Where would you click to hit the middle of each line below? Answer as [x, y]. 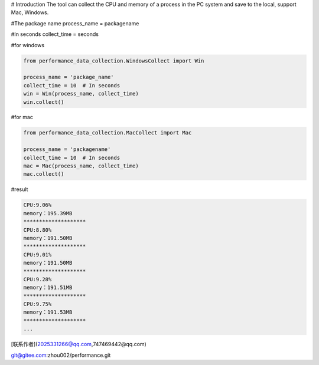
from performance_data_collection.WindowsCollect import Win [114, 61]
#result [19, 189]
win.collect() [44, 102]
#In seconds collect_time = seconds [55, 34]
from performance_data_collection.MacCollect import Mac [108, 133]
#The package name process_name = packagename [75, 23]
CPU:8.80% [38, 230]
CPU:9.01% [38, 254]
